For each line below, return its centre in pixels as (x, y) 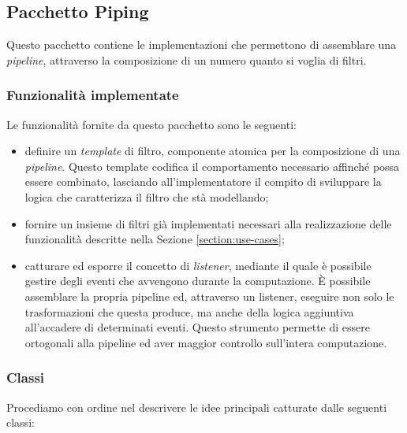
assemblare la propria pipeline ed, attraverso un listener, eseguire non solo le (209, 296)
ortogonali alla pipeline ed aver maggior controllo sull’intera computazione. (206, 342)
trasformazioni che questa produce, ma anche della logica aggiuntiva (189, 311)
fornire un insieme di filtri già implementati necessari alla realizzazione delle (208, 223)
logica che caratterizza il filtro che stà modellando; (147, 196)
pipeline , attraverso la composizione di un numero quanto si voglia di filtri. (187, 59)
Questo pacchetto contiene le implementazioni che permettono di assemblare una (202, 44)
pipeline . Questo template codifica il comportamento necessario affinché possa (212, 166)
